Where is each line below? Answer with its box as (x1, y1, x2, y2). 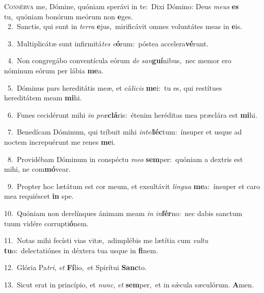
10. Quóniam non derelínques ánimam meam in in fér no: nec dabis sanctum (4, 207, 243, 218)
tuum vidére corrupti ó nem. (4, 218, 89, 228)
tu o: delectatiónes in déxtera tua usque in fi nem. (4, 245, 159, 255)
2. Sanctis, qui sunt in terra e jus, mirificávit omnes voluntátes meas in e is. (7, 21, 243, 32)
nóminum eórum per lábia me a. (4, 65, 104, 75)
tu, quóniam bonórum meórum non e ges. (4, 11, 133, 21)
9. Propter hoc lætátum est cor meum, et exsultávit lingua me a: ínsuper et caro (7, 180, 260, 191)
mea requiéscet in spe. (4, 191, 74, 201)
